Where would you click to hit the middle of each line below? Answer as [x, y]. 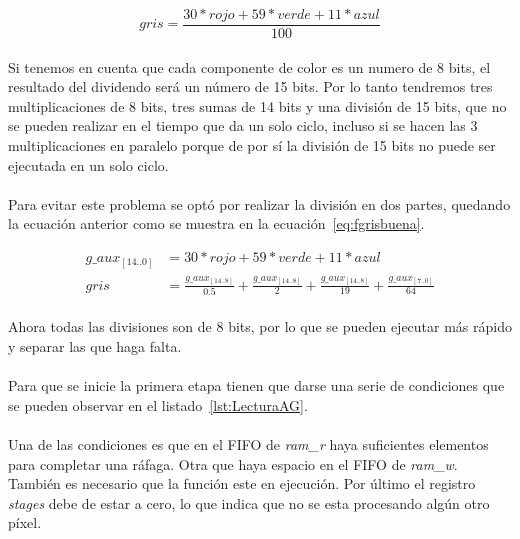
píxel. [25, 522]
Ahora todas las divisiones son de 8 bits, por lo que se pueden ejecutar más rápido [260, 326]
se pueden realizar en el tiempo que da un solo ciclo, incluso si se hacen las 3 [243, 125]
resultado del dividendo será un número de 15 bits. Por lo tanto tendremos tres [250, 86]
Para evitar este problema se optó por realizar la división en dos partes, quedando [259, 203]
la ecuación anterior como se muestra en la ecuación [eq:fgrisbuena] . [216, 223]
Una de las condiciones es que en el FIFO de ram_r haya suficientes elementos [248, 444]
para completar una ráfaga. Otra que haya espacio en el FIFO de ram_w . [233, 463]
